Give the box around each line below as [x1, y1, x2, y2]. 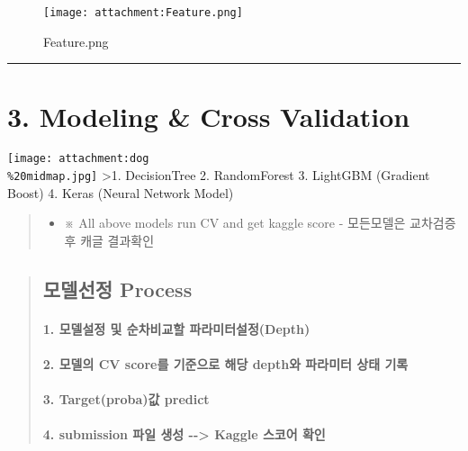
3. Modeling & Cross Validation [7, 98, 410, 135]
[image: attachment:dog [7, 152, 149, 166]
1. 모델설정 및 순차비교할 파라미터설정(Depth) [42, 319, 310, 338]
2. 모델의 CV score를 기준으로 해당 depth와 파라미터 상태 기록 [42, 355, 409, 374]
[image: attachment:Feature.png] [43, 6, 243, 19]
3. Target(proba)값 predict [42, 390, 210, 409]
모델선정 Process [42, 275, 193, 302]
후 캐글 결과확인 [64, 230, 155, 249]
